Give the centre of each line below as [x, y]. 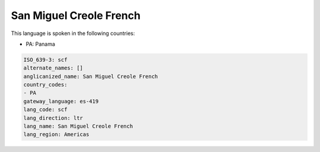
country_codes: [45, 85]
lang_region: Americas [56, 134]
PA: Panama [41, 44]
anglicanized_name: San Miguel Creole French [91, 76]
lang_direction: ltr [53, 118]
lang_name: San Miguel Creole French [78, 126]
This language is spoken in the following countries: [73, 33]
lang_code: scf [45, 110]
